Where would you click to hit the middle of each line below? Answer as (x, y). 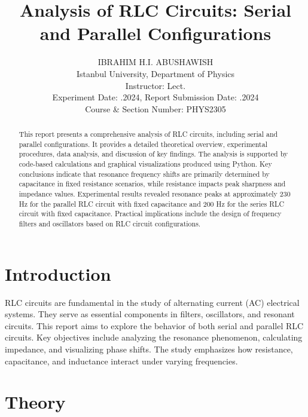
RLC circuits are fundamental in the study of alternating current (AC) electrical (152, 302)
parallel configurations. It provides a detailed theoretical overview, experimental (143, 144)
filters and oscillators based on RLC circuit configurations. (110, 223)
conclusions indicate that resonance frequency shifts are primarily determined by (144, 174)
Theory (35, 402)
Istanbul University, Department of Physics (155, 73)
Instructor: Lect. (155, 85)
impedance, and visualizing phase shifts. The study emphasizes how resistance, (149, 349)
